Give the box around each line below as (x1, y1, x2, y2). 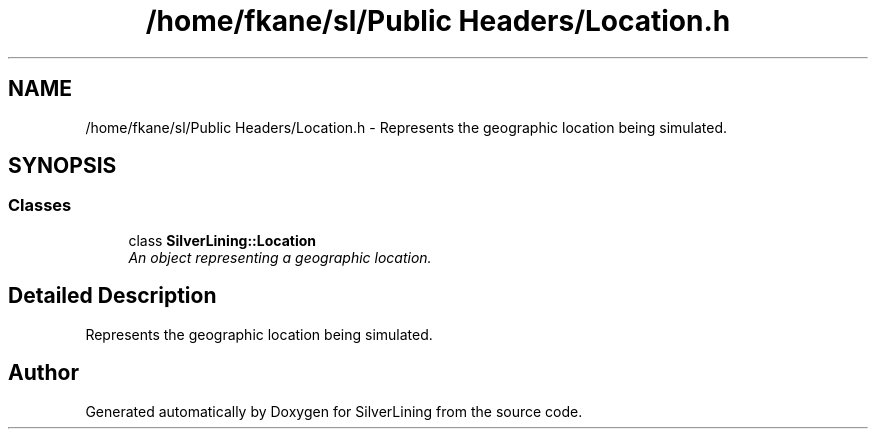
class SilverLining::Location (128, 231, 317, 249)
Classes (8, 195, 72, 216)
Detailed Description (8, 283, 217, 309)
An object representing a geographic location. (128, 248, 432, 266)
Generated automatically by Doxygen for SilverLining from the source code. (85, 402, 583, 420)
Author (8, 360, 79, 386)
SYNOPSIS (8, 153, 117, 179)
